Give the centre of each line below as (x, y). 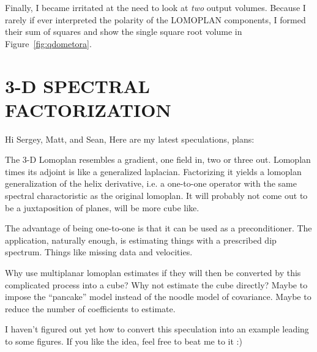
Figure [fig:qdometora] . (48, 43)
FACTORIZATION (88, 109)
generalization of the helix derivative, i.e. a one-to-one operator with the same (151, 183)
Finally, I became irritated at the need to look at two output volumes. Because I (155, 7)
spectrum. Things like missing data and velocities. (99, 252)
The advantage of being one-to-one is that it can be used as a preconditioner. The (158, 228)
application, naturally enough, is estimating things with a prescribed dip (141, 240)
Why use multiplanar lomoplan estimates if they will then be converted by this (153, 273)
